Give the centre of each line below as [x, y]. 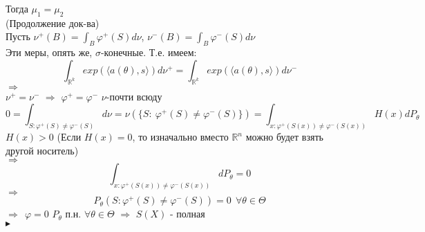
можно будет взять [284, 137]
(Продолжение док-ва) [53, 23]
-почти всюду [134, 96]
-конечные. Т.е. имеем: [149, 52]
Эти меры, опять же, [49, 52]
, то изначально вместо [180, 137]
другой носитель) [42, 150]
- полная [187, 214]
